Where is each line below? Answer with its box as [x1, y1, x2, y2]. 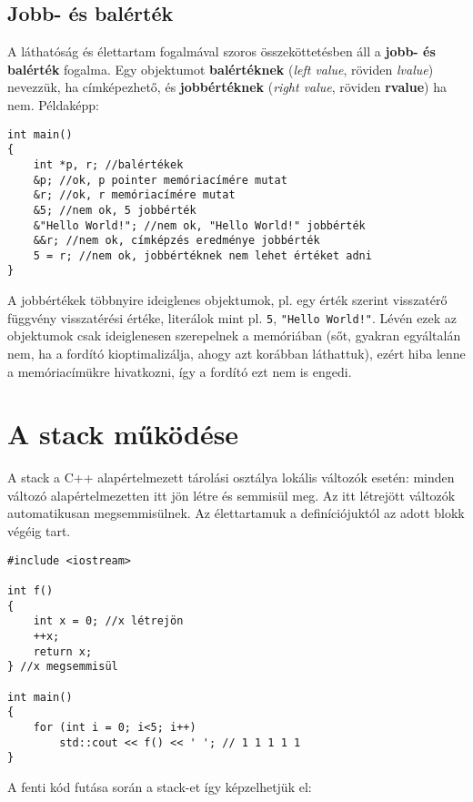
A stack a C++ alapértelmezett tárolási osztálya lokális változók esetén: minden [7, 468, 455, 487]
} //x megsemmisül [7, 660, 118, 674]
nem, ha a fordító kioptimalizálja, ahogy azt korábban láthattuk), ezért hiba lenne [7, 343, 466, 362]
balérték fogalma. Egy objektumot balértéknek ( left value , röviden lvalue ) [7, 59, 434, 78]
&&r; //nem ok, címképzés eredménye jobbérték [33, 234, 320, 248]
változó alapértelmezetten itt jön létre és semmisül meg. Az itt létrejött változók [7, 485, 456, 504]
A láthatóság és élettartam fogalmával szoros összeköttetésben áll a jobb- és [7, 42, 436, 61]
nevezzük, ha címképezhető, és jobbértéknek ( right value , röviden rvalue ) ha [7, 77, 447, 96]
